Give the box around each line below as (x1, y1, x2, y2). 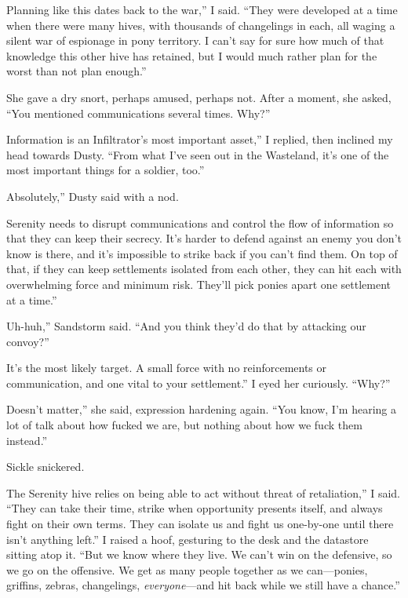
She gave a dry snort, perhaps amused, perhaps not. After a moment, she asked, (6, 89, 392, 105)
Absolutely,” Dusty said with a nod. (6, 188, 179, 204)
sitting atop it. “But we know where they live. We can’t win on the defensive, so (6, 546, 392, 563)
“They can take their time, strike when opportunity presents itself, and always (6, 500, 383, 516)
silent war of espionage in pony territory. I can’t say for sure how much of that (6, 32, 384, 49)
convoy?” (6, 333, 49, 349)
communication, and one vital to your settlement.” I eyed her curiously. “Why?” (6, 374, 391, 391)
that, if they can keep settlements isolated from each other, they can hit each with (6, 261, 402, 277)
